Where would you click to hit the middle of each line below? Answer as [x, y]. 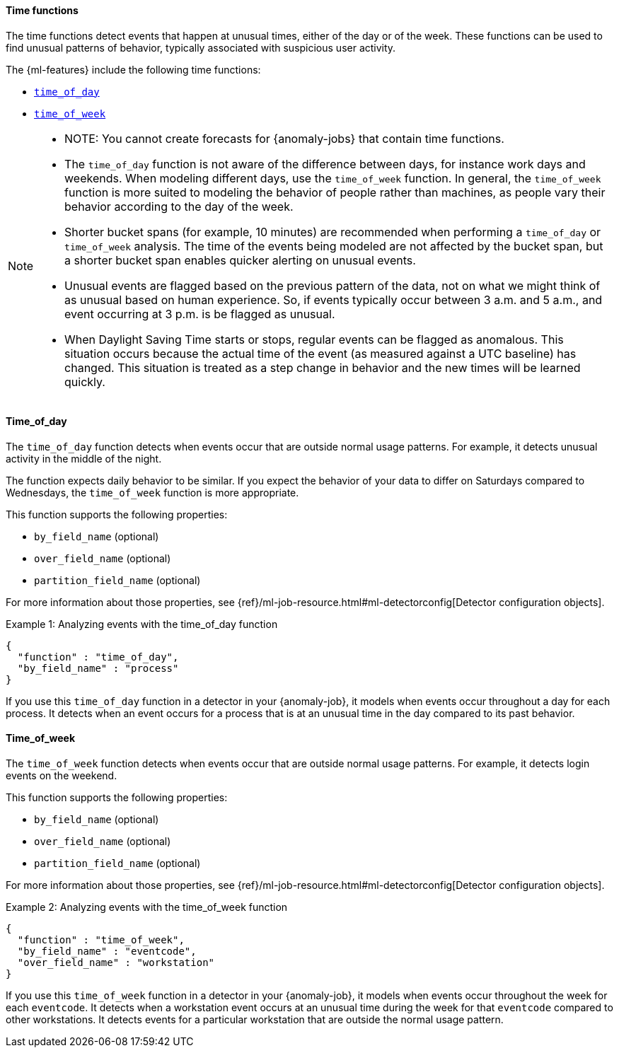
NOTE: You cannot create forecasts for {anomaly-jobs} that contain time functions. [284, 138]
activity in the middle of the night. [84, 458]
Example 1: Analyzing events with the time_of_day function [142, 624]
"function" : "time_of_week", [101, 940]
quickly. [85, 382]
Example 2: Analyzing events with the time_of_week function [147, 907]
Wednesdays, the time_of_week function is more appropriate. [152, 492]
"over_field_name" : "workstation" [116, 963]
